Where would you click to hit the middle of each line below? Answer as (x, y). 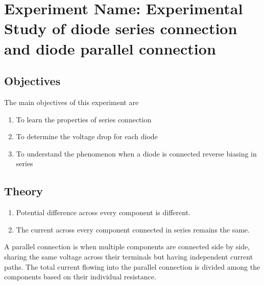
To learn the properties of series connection (84, 119)
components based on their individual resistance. (80, 277)
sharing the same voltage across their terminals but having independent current (129, 256)
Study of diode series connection (121, 28)
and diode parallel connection (110, 48)
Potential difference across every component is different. (103, 212)
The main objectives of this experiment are (71, 102)
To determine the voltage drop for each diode (87, 136)
